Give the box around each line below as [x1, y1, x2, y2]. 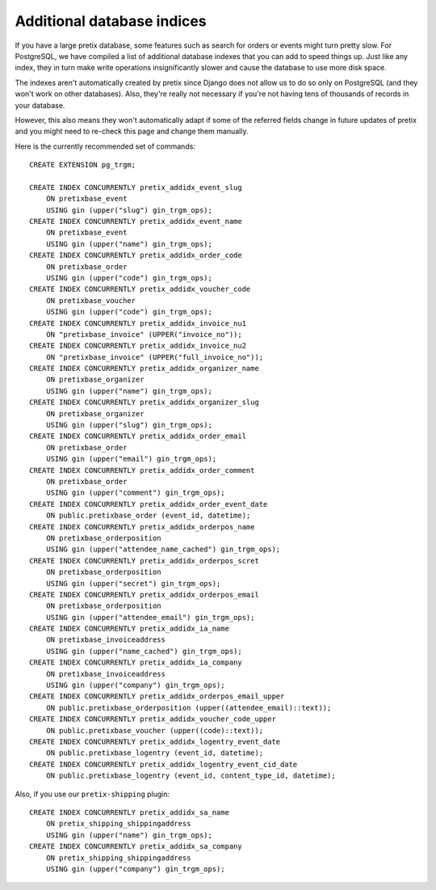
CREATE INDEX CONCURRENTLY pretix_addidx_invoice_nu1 [29, 318, 246, 327]
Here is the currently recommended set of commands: [15, 141, 195, 151]
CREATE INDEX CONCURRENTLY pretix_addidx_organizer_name [29, 364, 260, 373]
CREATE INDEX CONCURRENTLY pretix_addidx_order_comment [29, 466, 255, 475]
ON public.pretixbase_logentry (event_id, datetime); [45, 749, 264, 757]
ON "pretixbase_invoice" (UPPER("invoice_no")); [45, 330, 242, 339]
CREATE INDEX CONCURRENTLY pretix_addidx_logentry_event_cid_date [29, 760, 298, 769]
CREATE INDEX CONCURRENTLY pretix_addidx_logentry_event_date [29, 736, 281, 746]
